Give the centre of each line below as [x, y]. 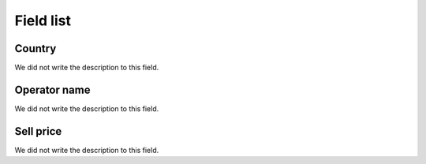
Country [35, 48]
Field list [43, 20]
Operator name [52, 89]
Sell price [38, 131]
